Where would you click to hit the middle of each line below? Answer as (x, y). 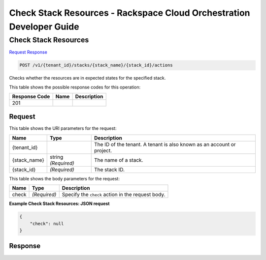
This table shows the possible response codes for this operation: (75, 87)
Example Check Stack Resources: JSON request (59, 203)
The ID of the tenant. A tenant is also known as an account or (165, 144)
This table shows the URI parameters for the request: (63, 128)
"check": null (47, 223)
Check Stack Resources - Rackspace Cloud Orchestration (130, 13)
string (56, 157)
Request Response (28, 52)
